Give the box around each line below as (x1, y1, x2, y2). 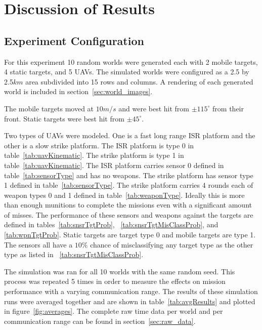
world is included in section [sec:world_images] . (4, 86, 153, 97)
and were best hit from (118, 103, 190, 113)
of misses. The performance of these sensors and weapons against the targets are (4, 209, 253, 220)
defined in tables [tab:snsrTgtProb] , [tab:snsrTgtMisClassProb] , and (4, 219, 219, 230)
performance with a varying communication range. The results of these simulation (4, 286, 258, 297)
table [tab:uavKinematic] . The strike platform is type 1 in (4, 150, 184, 160)
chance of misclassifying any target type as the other (90, 239, 253, 250)
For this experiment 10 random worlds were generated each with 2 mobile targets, (4, 56, 258, 67)
